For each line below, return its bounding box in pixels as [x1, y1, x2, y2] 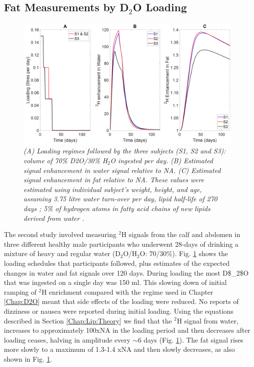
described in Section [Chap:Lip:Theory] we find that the [4, 315, 172, 325]
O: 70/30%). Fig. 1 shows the [139, 248, 228, 259]
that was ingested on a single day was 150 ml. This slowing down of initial [4, 277, 227, 287]
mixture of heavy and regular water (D [4, 248, 120, 259]
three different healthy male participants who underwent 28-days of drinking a [4, 238, 239, 249]
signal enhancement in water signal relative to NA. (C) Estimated [23, 165, 221, 175]
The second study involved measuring [4, 229, 116, 239]
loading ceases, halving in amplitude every [4, 334, 131, 345]
